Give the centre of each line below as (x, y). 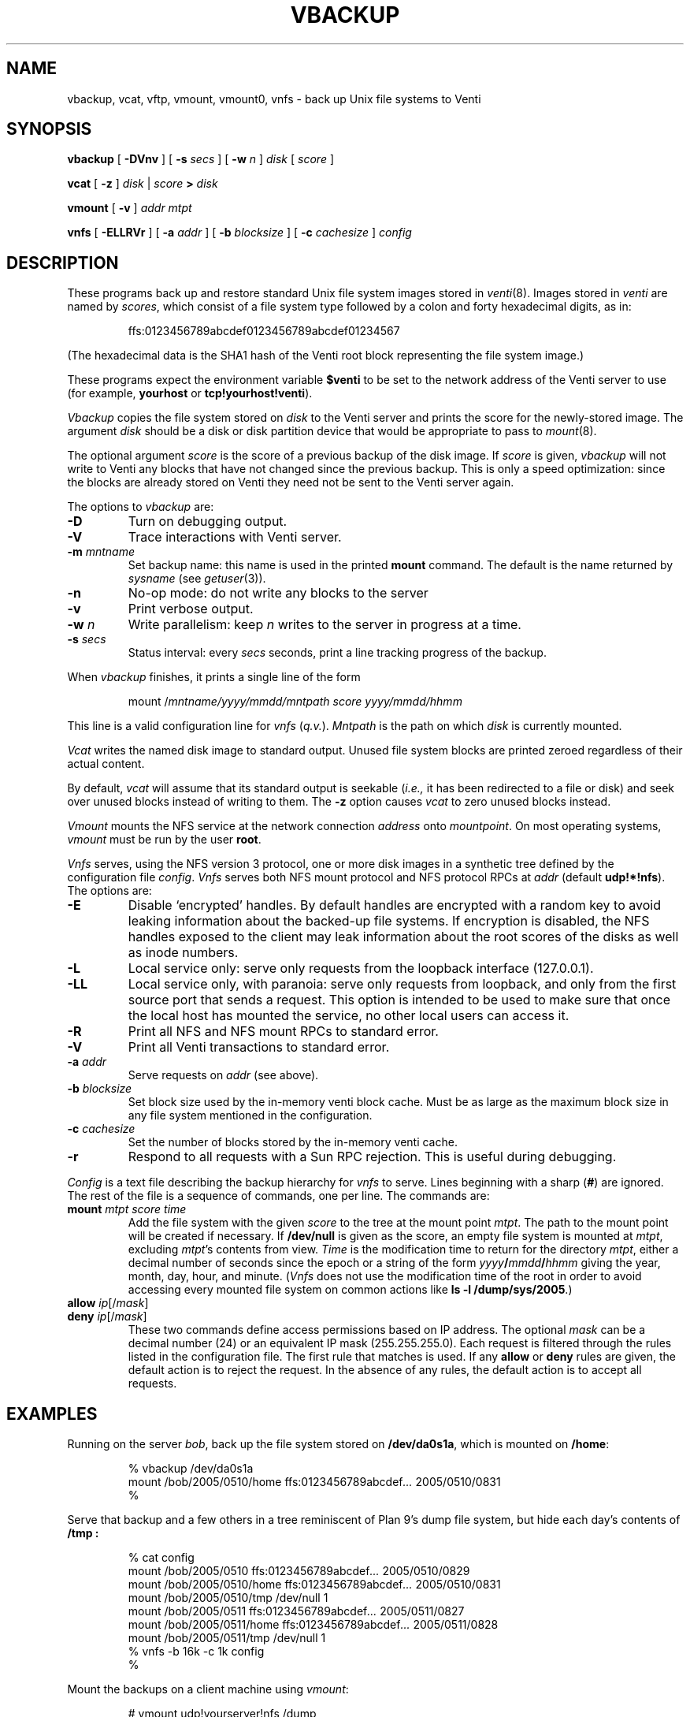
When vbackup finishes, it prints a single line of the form (214, 677)
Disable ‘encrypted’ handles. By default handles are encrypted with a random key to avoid (394, 905)
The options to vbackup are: (141, 507)
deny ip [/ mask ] (107, 1317)
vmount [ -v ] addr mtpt (130, 208)
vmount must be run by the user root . (164, 840)
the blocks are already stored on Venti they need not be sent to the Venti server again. (291, 482)
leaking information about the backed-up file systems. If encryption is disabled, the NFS (389, 921)
